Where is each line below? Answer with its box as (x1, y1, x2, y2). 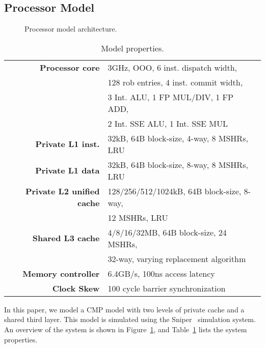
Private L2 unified (25, 185, 100, 197)
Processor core (40, 61, 100, 73)
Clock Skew (52, 282, 100, 294)
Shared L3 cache (32, 232, 100, 244)
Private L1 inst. (35, 138, 100, 150)
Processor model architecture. (24, 23, 117, 34)
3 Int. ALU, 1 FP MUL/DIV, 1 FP (108, 91, 233, 103)
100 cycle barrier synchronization (108, 282, 226, 294)
